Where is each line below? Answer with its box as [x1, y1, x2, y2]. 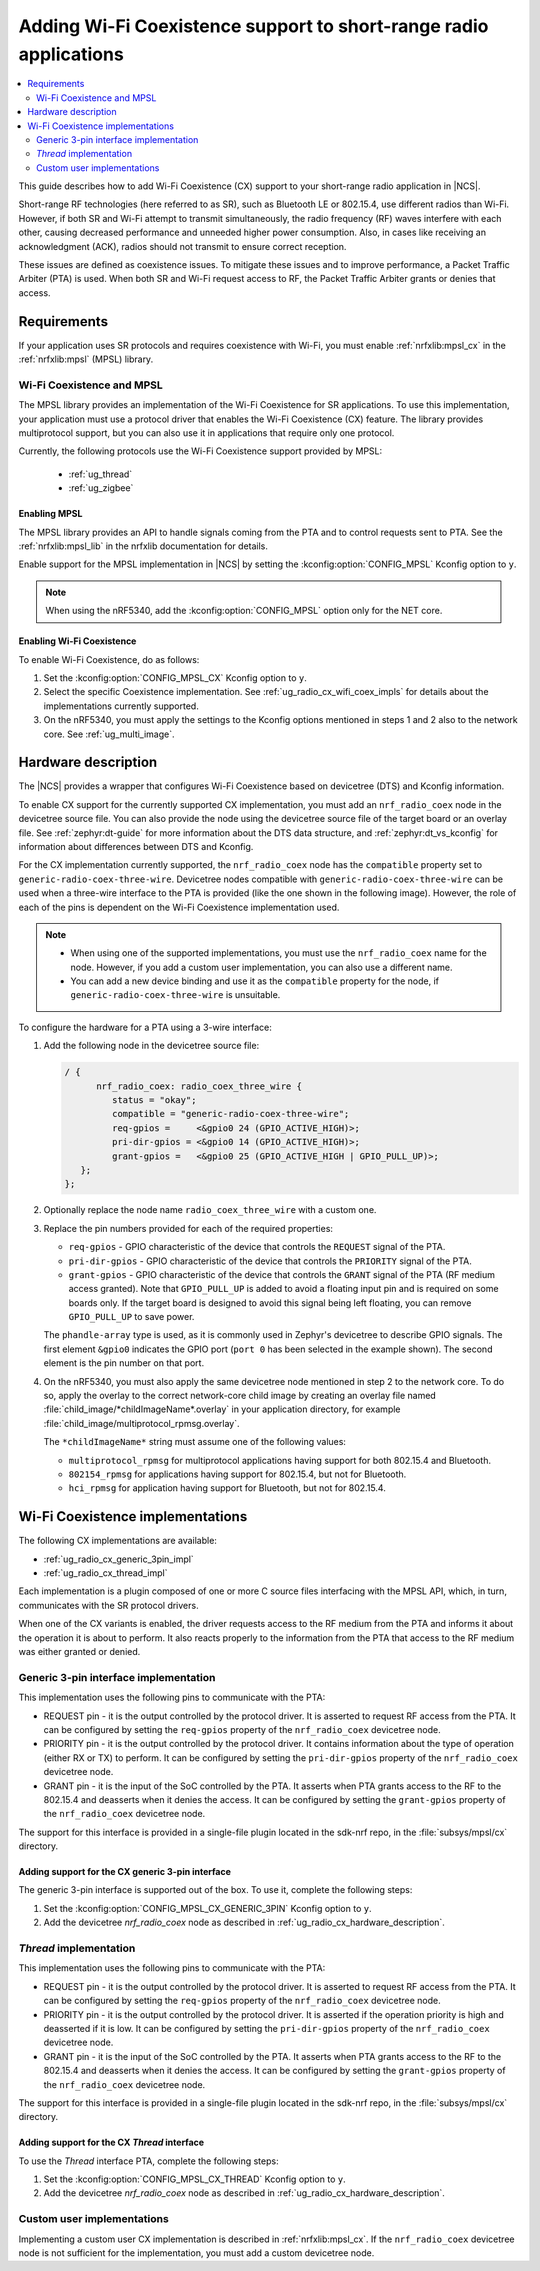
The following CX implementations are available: [18, 1535, 217, 1547]
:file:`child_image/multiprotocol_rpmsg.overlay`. [43, 1417, 240, 1429]
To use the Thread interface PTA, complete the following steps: [18, 2155, 279, 2167]
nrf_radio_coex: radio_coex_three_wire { [96, 1080, 302, 1092]
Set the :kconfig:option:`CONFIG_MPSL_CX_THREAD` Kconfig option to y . [43, 2173, 346, 2185]
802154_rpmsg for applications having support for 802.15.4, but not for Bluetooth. [68, 1468, 407, 1480]
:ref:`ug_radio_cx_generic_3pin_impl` [43, 1553, 194, 1565]
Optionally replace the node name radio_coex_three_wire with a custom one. [43, 1204, 377, 1216]
